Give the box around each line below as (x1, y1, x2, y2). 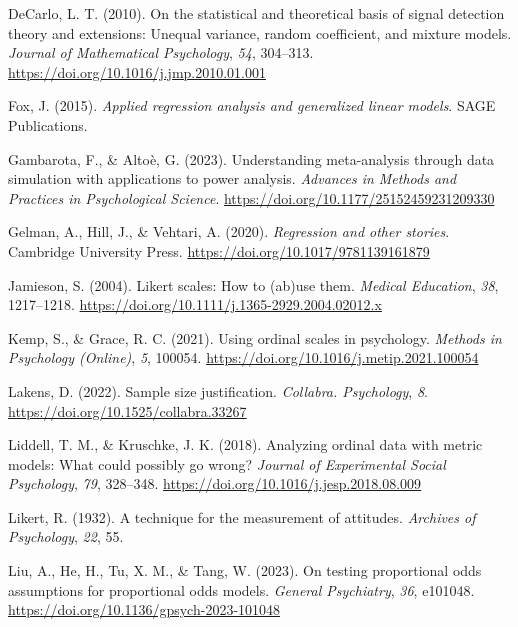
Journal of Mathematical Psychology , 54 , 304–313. (8, 42, 314, 63)
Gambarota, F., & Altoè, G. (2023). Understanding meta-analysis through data (8, 148, 495, 169)
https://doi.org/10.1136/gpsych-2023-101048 (8, 599, 281, 620)
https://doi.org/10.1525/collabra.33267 (8, 400, 247, 421)
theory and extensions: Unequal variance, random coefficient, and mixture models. (8, 22, 512, 43)
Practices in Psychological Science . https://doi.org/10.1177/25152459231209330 (8, 187, 495, 208)
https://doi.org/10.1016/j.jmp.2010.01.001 (8, 61, 267, 82)
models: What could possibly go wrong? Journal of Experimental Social (8, 453, 446, 474)
